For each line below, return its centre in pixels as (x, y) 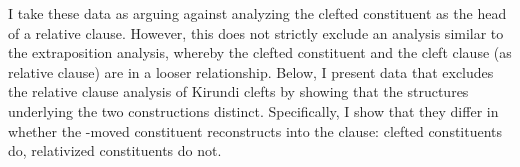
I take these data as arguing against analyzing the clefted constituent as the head (257, 13)
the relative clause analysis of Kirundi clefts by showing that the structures (238, 91)
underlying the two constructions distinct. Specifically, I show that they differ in (253, 110)
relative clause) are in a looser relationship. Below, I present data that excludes (251, 71)
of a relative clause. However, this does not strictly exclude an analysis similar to (256, 32)
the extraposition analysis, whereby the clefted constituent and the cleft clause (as (260, 52)
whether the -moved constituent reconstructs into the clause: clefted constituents (255, 130)
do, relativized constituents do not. (115, 150)
